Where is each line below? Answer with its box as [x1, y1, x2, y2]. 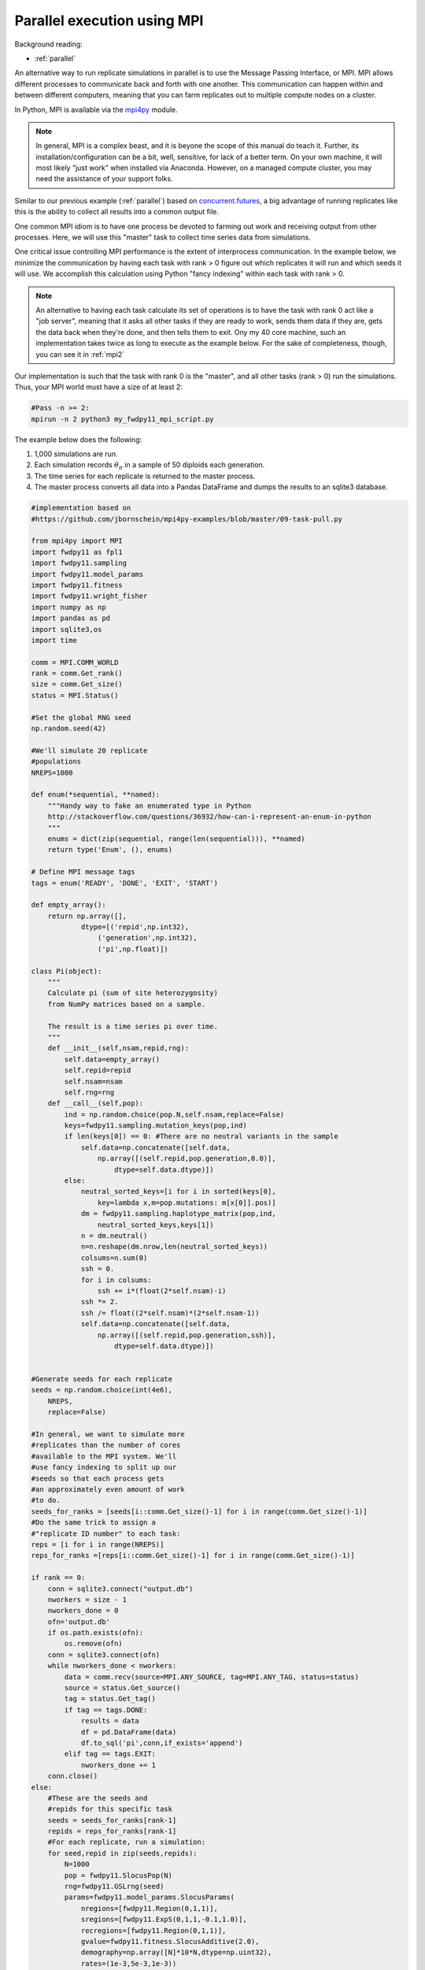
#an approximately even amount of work [31, 1485, 185, 1493]
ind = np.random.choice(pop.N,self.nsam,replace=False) [64, 1110, 285, 1119]
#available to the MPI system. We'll [31, 1451, 177, 1461]
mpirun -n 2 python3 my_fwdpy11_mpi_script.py [31, 414, 214, 423]
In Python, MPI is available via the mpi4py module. [14, 105, 179, 114]
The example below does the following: [14, 434, 142, 444]
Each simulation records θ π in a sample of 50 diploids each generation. [34, 460, 265, 472]
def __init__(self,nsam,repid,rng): [47, 1044, 189, 1053]
